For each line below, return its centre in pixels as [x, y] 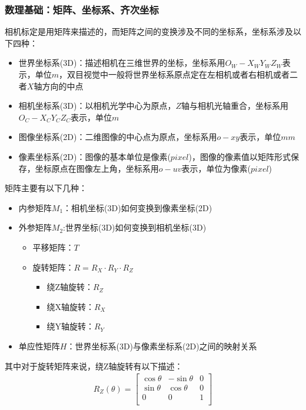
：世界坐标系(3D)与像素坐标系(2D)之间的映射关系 [162, 346]
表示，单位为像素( [216, 168]
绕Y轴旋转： [70, 326]
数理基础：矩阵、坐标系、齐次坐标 [82, 9]
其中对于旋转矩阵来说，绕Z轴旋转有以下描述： [94, 366]
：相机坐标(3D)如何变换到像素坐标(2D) [138, 207]
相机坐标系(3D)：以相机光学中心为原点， [97, 106]
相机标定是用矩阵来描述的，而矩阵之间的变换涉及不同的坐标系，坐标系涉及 [149, 31]
